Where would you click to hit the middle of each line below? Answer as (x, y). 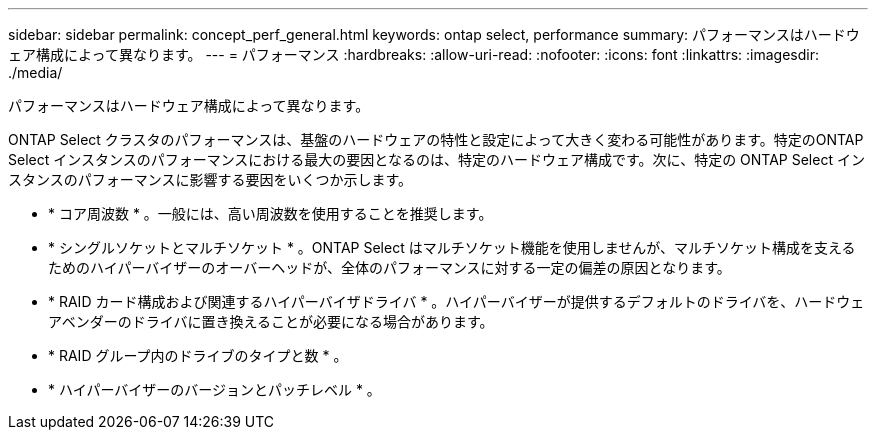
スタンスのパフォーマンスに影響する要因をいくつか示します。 (210, 179)
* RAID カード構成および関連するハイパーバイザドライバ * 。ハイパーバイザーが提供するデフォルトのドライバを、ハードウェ (456, 301)
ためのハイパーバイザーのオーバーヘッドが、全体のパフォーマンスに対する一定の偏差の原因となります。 (389, 267)
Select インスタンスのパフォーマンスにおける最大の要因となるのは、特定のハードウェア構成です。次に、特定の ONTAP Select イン (436, 159)
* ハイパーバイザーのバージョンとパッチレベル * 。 (214, 389)
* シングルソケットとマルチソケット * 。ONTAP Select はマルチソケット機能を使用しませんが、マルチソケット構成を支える (452, 247)
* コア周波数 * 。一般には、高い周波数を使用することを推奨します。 (270, 213)
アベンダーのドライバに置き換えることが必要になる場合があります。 (271, 321)
